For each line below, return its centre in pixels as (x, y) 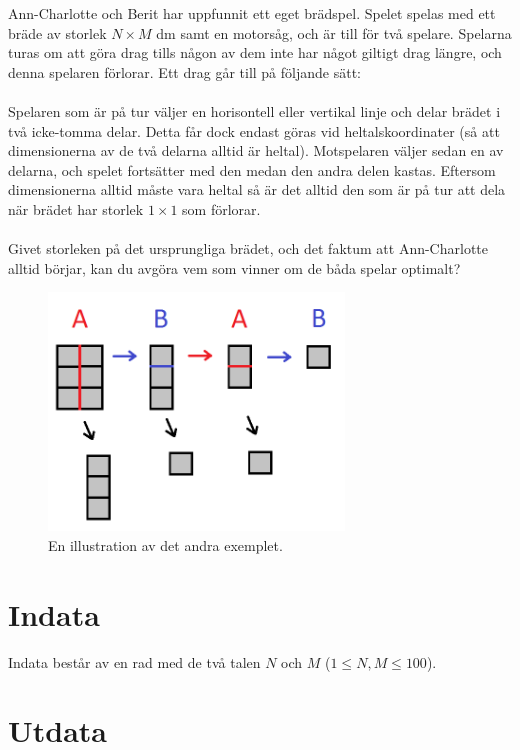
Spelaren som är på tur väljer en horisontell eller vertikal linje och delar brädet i (254, 110)
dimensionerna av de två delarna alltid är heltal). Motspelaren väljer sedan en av (256, 150)
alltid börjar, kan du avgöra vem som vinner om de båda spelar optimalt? (234, 267)
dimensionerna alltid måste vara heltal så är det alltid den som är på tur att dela (257, 189)
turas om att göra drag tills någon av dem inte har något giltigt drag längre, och (255, 52)
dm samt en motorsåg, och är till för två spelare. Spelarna (334, 32)
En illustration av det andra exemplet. (165, 544)
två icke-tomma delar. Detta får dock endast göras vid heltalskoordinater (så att (254, 130)
